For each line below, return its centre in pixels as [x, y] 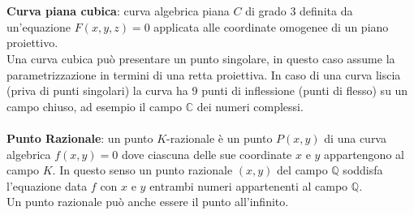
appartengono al [364, 154]
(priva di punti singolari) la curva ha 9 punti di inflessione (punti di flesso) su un [207, 90]
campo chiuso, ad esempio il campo [94, 106]
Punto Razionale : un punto [80, 138]
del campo [302, 170]
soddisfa [363, 170]
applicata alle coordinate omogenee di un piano [271, 26]
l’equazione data [47, 185]
